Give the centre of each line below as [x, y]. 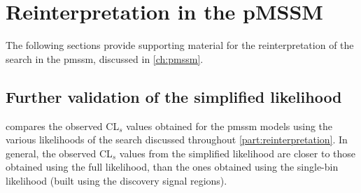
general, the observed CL [59, 153]
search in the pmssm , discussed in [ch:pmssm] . [105, 58]
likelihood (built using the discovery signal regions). [116, 180]
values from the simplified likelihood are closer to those [238, 153]
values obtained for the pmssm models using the [229, 126]
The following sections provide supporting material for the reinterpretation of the [180, 45]
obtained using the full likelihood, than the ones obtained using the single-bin [172, 167]
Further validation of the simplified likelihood [174, 96]
